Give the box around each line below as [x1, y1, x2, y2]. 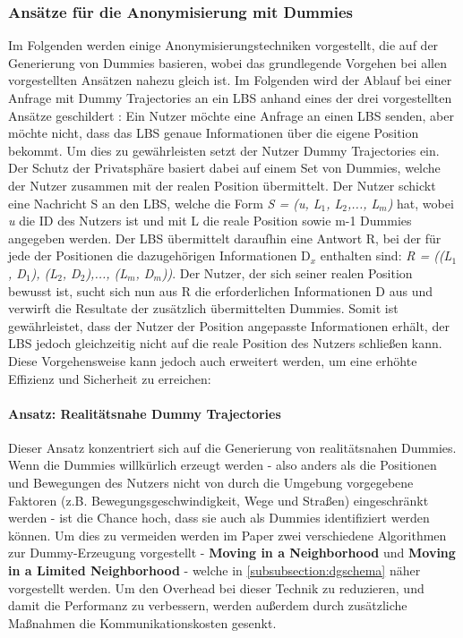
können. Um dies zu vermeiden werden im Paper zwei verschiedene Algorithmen [8, 525, 447, 544]
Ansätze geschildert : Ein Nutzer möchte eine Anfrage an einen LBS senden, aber [8, 106, 454, 124]
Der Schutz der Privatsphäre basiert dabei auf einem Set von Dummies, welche [8, 158, 441, 177]
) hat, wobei [387, 193, 454, 212]
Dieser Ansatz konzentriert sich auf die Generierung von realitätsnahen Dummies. [8, 438, 457, 456]
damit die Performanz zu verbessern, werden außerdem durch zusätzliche [8, 596, 407, 615]
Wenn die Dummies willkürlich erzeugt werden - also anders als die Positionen [8, 455, 437, 474]
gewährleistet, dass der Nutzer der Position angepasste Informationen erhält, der [8, 316, 450, 335]
